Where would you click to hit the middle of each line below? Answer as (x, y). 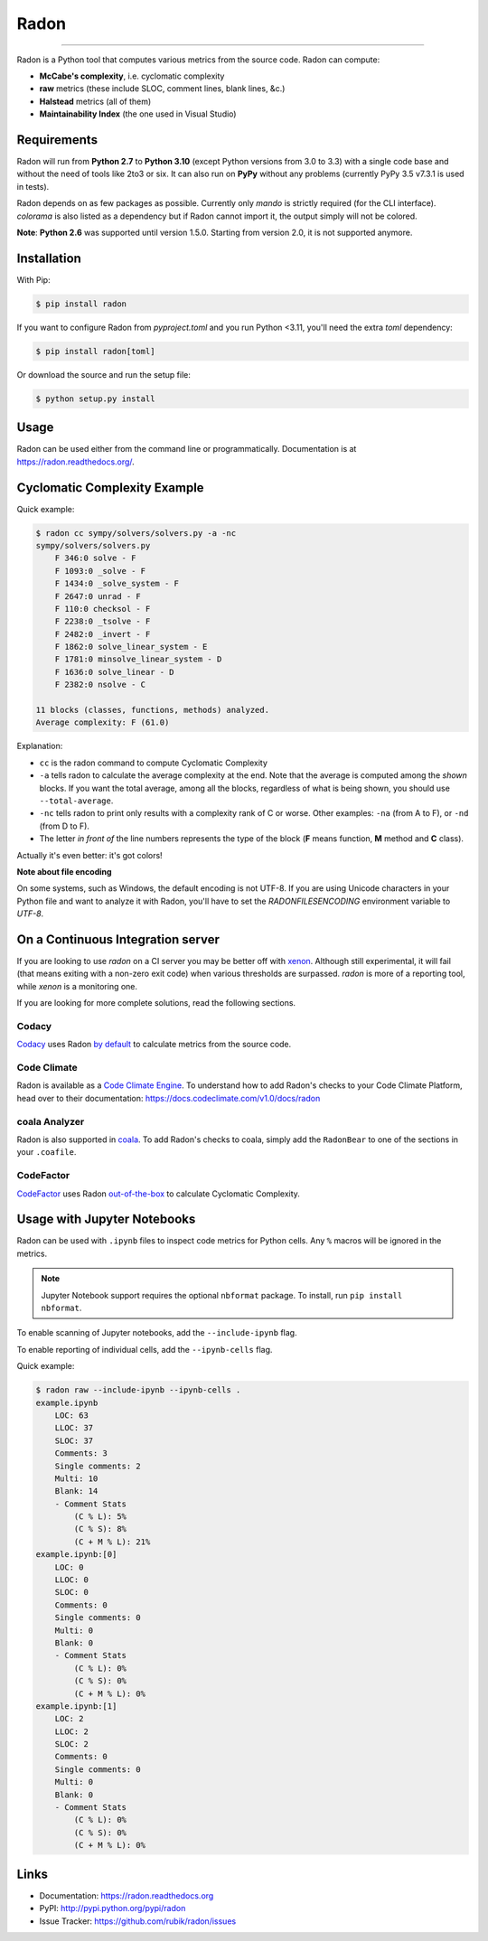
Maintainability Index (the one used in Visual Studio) (138, 114)
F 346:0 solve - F (95, 558)
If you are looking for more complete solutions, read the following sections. (156, 1003)
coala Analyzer (51, 1121)
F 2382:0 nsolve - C (100, 685)
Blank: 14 (76, 1491)
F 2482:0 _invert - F (103, 634)
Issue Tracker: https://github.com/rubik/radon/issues (138, 1921)
